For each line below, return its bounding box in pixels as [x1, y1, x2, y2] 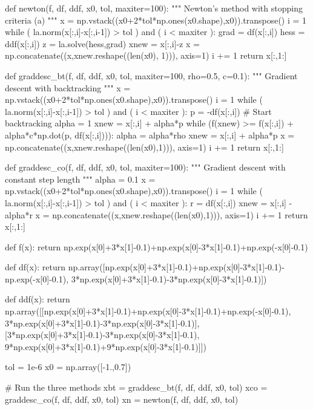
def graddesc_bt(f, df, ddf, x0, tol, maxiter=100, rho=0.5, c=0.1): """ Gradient [5, 69, 298, 82]
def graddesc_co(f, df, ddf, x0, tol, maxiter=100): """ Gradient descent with [5, 161, 286, 174]
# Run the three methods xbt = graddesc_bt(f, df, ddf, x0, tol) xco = [5, 381, 268, 394]
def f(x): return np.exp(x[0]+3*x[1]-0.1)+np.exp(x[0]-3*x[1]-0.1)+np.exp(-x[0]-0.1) [5, 240, 308, 253]
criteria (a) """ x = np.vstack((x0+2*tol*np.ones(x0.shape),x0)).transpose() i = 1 [5, 13, 307, 26]
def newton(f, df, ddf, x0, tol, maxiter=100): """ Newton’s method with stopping [5, 2, 303, 14]
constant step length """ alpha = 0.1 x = [5, 172, 156, 185]
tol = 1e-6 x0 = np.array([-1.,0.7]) [5, 360, 131, 373]
